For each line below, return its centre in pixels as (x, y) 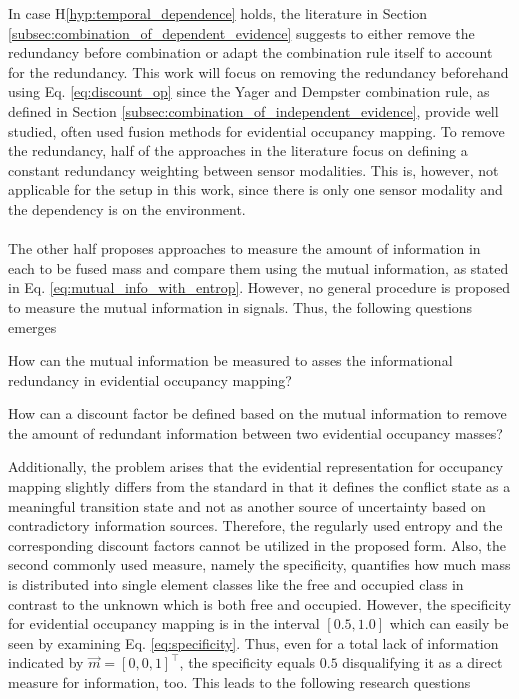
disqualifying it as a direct (422, 662)
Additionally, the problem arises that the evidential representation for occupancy (256, 466)
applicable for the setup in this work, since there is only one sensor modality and (255, 189)
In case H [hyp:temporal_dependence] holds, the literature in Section (218, 13)
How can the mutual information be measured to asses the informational (230, 360)
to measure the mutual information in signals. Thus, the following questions (240, 306)
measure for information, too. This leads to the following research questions (239, 682)
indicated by (46, 662)
